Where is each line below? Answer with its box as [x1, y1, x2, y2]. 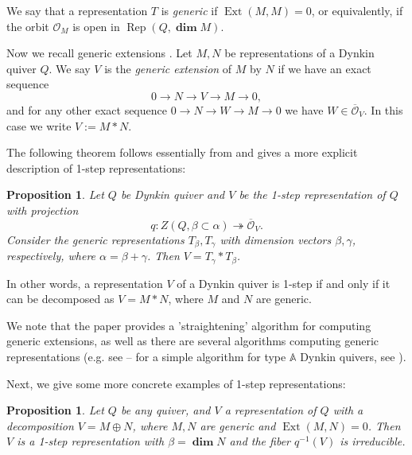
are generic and [200, 417, 276, 434]
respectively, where [6, 247, 96, 264]
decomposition [6, 417, 74, 434]
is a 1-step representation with [17, 433, 165, 449]
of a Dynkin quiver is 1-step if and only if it [177, 274, 391, 291]
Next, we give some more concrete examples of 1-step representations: [6, 375, 346, 391]
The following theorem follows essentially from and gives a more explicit [6, 144, 358, 161]
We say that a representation [6, 2, 148, 18]
